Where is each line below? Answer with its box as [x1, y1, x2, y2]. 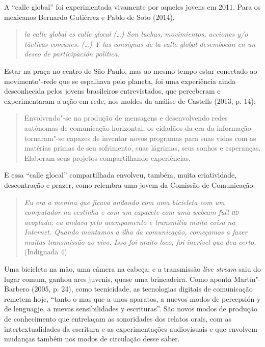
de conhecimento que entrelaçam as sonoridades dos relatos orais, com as [4, 313, 231, 324]
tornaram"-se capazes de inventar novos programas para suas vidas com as [24, 132, 256, 143]
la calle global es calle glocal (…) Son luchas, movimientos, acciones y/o [24, 28, 248, 39]
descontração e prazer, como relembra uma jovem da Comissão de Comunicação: [4, 179, 255, 190]
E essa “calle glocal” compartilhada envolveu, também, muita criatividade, [4, 169, 237, 180]
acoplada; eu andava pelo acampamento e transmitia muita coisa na [24, 216, 235, 227]
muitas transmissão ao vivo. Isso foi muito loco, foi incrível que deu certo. [24, 236, 256, 247]
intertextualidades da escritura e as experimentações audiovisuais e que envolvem [4, 323, 257, 334]
